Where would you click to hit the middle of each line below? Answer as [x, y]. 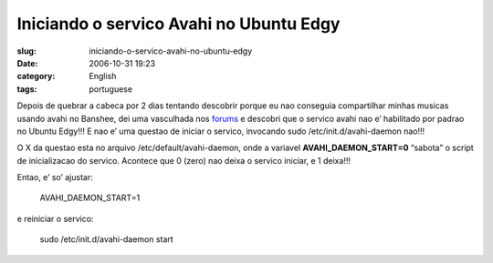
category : [36, 76]
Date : [27, 63]
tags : [27, 89]
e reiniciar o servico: [55, 218]
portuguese [110, 89]
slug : [26, 51]
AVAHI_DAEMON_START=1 [90, 198]
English [103, 76]
